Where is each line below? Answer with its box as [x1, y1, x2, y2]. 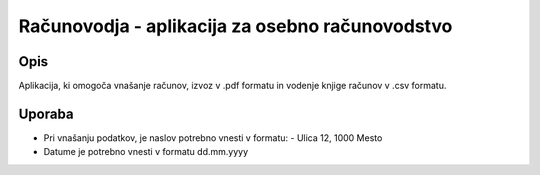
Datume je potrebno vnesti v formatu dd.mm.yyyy [43, 146, 249, 158]
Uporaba [18, 105, 74, 122]
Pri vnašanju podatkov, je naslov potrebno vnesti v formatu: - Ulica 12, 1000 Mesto [43, 131, 383, 144]
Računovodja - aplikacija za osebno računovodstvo [18, 15, 453, 37]
